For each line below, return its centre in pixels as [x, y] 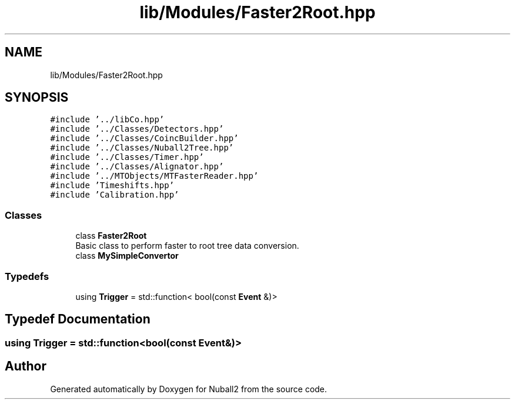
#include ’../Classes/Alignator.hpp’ [137, 167]
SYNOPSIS [37, 98]
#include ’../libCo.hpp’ [107, 120]
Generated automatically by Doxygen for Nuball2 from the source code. [189, 389]
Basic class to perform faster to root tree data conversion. [187, 246]
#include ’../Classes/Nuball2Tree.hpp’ [142, 148]
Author [26, 366]
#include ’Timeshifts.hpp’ [112, 186]
